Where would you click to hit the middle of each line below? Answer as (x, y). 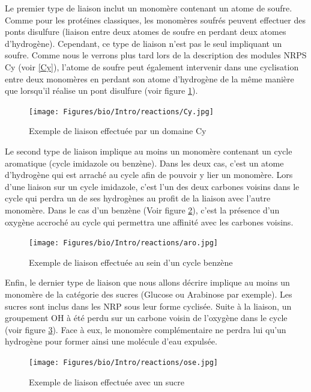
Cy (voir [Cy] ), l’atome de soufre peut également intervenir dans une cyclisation (152, 66)
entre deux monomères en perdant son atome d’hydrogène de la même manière (149, 78)
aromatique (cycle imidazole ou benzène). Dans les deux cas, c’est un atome (144, 163)
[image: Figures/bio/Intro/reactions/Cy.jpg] (121, 112)
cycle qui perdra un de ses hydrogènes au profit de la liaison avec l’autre (138, 198)
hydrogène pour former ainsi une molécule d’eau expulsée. (111, 341)
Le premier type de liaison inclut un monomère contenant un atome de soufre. (149, 8)
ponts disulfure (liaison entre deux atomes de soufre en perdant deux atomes (146, 32)
